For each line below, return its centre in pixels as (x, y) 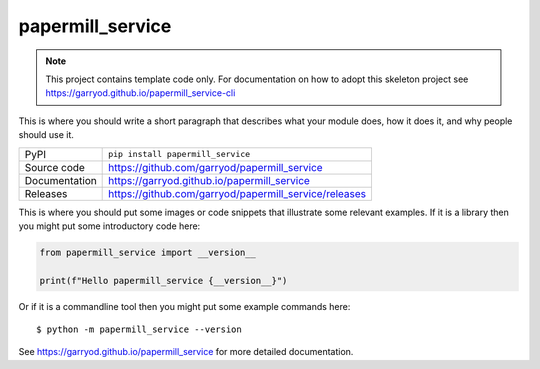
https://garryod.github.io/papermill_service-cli (140, 93)
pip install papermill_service (179, 154)
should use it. (46, 135)
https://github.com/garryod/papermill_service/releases (237, 193)
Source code (54, 167)
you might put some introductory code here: (109, 226)
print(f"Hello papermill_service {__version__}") (163, 280)
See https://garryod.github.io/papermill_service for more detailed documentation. (186, 352)
